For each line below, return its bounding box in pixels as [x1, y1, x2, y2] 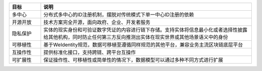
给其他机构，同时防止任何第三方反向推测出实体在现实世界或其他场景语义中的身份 [43, 34, 228, 40]
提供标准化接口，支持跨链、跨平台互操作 [43, 49, 136, 55]
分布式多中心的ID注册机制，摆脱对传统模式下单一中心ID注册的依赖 [43, 11, 194, 18]
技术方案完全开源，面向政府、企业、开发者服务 [43, 19, 150, 25]
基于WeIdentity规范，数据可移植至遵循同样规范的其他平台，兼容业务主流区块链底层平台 [43, 41, 243, 48]
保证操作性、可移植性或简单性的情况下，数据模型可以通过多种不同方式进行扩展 [43, 56, 223, 63]
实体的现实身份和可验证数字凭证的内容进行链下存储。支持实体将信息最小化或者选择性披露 [43, 27, 247, 33]
